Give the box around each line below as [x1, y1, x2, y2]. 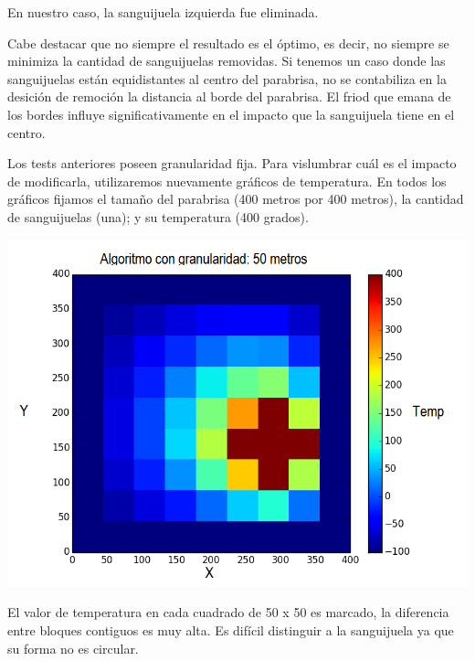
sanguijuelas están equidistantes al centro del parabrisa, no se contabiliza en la [7, 69, 447, 88]
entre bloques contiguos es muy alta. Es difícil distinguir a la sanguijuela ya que [7, 621, 454, 640]
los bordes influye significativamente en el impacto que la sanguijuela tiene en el [7, 104, 455, 123]
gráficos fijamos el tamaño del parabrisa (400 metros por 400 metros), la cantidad [7, 189, 464, 208]
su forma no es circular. [7, 638, 139, 657]
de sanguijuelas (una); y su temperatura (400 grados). [7, 207, 309, 226]
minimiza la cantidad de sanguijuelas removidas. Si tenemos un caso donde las [7, 51, 446, 70]
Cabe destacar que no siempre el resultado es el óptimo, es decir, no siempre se [7, 33, 449, 52]
